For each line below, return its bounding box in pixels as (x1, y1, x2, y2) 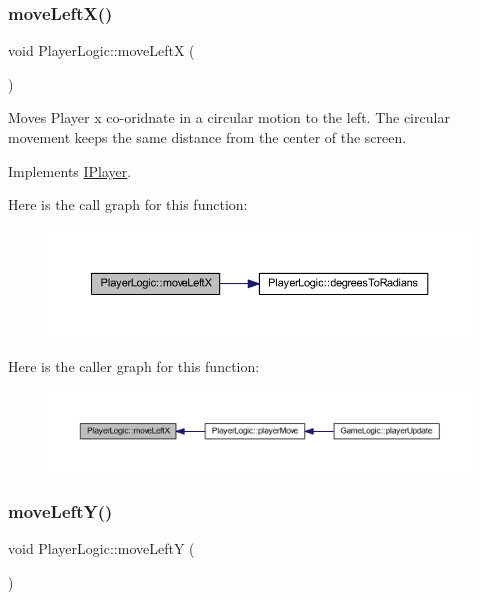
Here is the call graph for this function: (8, 194, 248, 215)
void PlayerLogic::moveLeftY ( (8, 538, 195, 559)
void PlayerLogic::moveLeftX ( (8, 40, 195, 61)
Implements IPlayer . (8, 160, 132, 181)
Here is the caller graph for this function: (8, 356, 260, 377)
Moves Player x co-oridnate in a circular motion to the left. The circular (8, 107, 450, 128)
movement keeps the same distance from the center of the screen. (8, 127, 407, 147)
